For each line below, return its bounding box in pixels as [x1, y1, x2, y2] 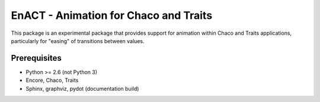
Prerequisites [11, 53, 62, 63]
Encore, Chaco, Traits [25, 77, 79, 84]
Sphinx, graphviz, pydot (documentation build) [25, 85, 139, 92]
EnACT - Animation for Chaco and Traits [11, 9, 213, 22]
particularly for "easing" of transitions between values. [11, 37, 145, 44]
